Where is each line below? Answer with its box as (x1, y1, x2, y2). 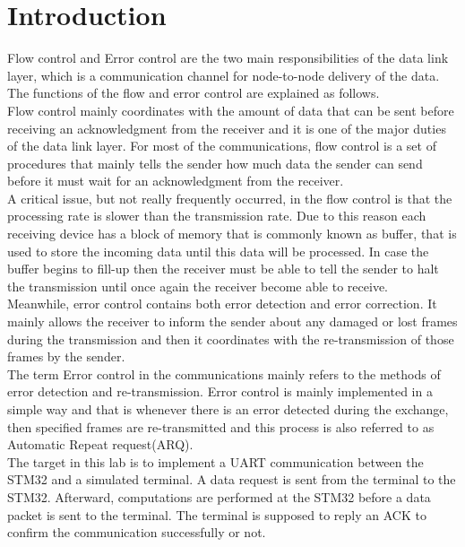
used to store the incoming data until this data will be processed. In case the (7, 241, 429, 260)
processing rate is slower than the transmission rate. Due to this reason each (7, 206, 426, 225)
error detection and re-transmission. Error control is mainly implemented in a (7, 382, 433, 401)
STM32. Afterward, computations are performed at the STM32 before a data (7, 487, 431, 506)
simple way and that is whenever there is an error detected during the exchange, (7, 400, 449, 418)
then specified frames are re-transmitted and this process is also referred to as (7, 417, 435, 436)
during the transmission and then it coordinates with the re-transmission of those (7, 329, 454, 348)
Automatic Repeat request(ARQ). (7, 435, 194, 454)
